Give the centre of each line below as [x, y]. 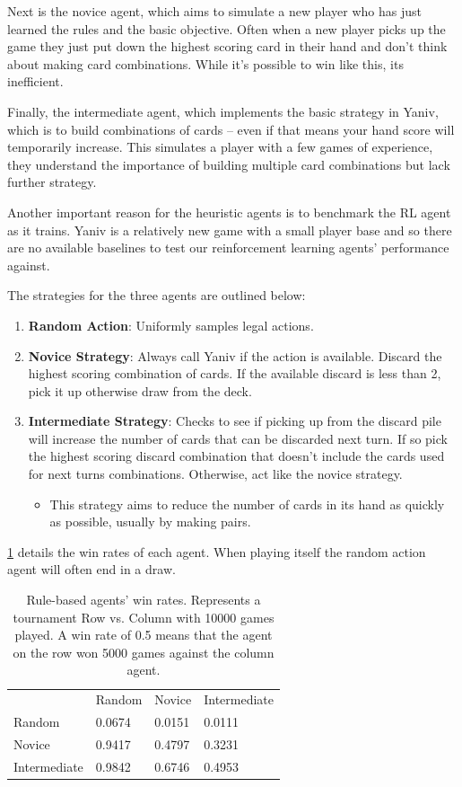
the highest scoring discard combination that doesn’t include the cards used [236, 456]
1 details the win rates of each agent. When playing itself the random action [217, 551]
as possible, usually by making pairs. [150, 522]
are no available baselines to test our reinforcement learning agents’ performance [228, 248]
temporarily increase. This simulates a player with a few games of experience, [220, 147]
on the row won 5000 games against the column [144, 652]
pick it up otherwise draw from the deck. [140, 390]
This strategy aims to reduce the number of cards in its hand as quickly [247, 504]
